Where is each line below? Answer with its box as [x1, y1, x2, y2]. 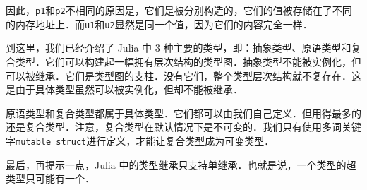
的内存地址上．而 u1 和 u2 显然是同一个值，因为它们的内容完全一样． [6, 16, 313, 31]
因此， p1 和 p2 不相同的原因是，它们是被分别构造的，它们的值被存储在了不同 [6, 3, 352, 17]
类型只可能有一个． [6, 171, 95, 186]
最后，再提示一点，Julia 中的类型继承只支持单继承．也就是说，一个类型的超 [6, 157, 356, 172]
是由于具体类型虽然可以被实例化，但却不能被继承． [6, 82, 243, 97]
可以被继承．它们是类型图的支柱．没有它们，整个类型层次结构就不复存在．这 [6, 68, 361, 83]
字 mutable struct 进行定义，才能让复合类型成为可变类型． [6, 133, 275, 148]
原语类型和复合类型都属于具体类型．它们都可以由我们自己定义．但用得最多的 [6, 105, 361, 120]
